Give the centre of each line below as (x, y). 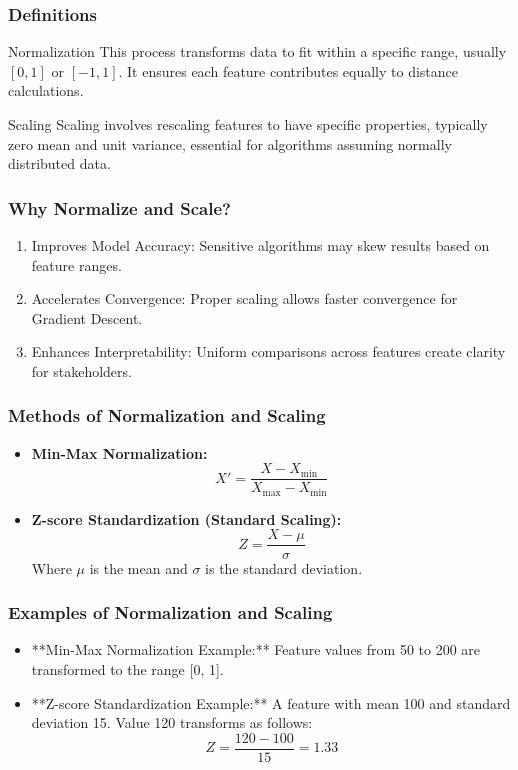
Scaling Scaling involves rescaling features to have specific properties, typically (248, 124)
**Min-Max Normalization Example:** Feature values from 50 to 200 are (256, 649)
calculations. (46, 90)
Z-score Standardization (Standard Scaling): (186, 518)
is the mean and (138, 567)
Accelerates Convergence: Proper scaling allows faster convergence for (244, 298)
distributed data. (59, 163)
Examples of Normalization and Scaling (170, 612)
